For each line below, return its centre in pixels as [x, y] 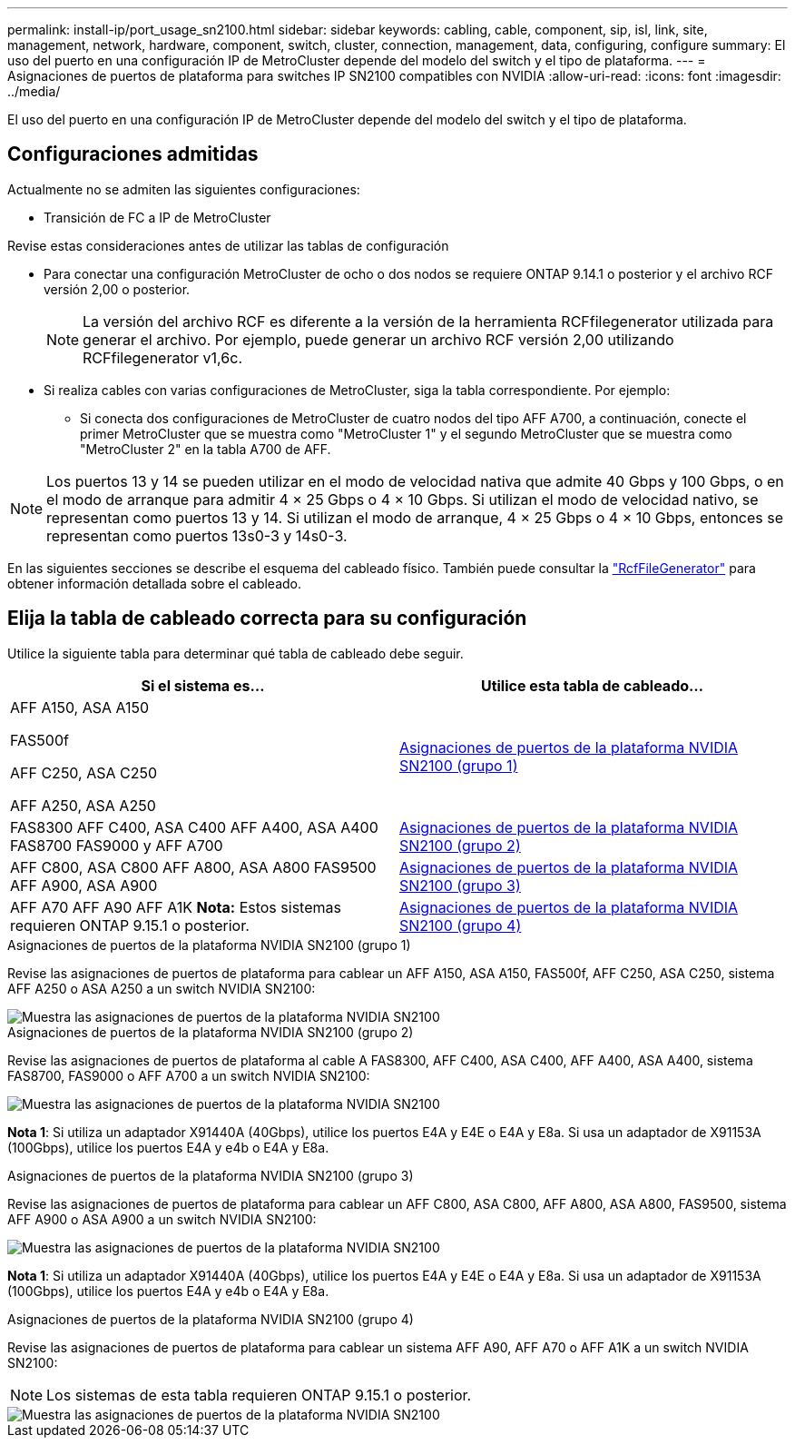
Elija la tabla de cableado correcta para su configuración [267, 619]
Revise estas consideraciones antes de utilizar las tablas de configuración [228, 245]
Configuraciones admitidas [133, 154]
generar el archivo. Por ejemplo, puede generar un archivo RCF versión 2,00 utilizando [378, 339]
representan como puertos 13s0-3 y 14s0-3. [197, 535]
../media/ [34, 91]
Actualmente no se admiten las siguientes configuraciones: [184, 189]
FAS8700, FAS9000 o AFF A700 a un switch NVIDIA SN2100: [189, 1075]
